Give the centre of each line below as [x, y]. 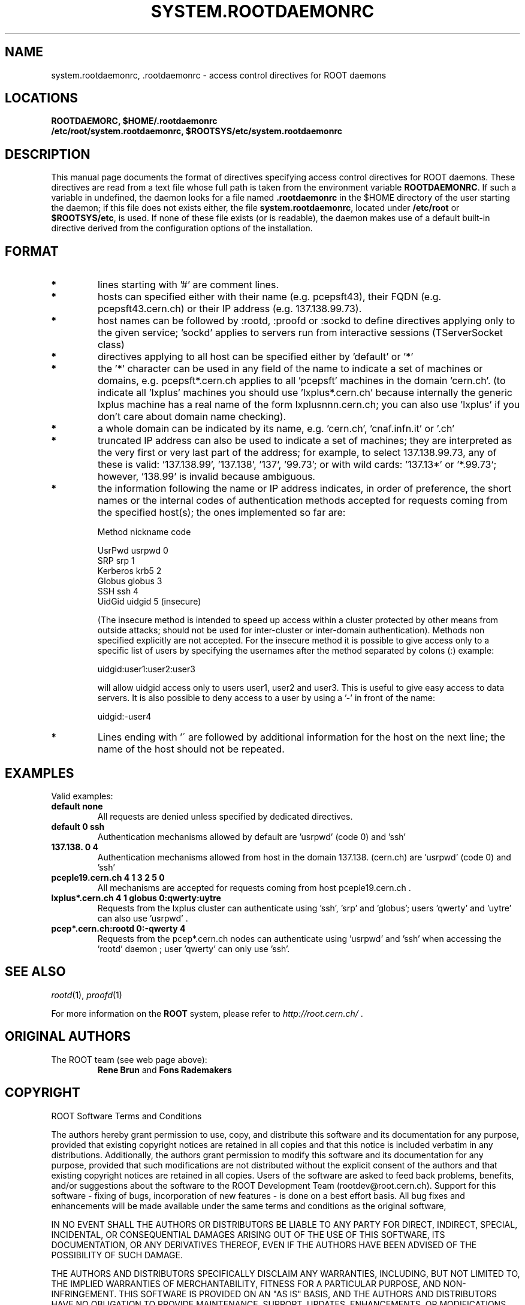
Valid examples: [82, 796]
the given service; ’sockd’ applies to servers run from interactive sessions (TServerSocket [301, 333]
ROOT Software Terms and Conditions [126, 1116]
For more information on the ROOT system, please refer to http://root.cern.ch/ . [207, 1013]
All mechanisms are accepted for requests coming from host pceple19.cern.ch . [254, 887]
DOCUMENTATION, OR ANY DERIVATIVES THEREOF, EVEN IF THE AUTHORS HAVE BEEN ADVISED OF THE [264, 1244]
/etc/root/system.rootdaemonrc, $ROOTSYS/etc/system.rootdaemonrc [197, 131]
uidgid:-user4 [124, 717]
